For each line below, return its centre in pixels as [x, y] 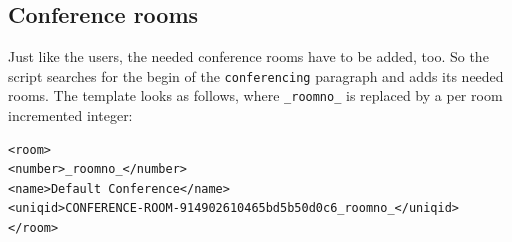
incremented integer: [70, 115]
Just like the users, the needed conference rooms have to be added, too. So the [248, 56]
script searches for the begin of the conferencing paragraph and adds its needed [256, 75]
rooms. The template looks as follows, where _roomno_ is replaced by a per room [255, 95]
